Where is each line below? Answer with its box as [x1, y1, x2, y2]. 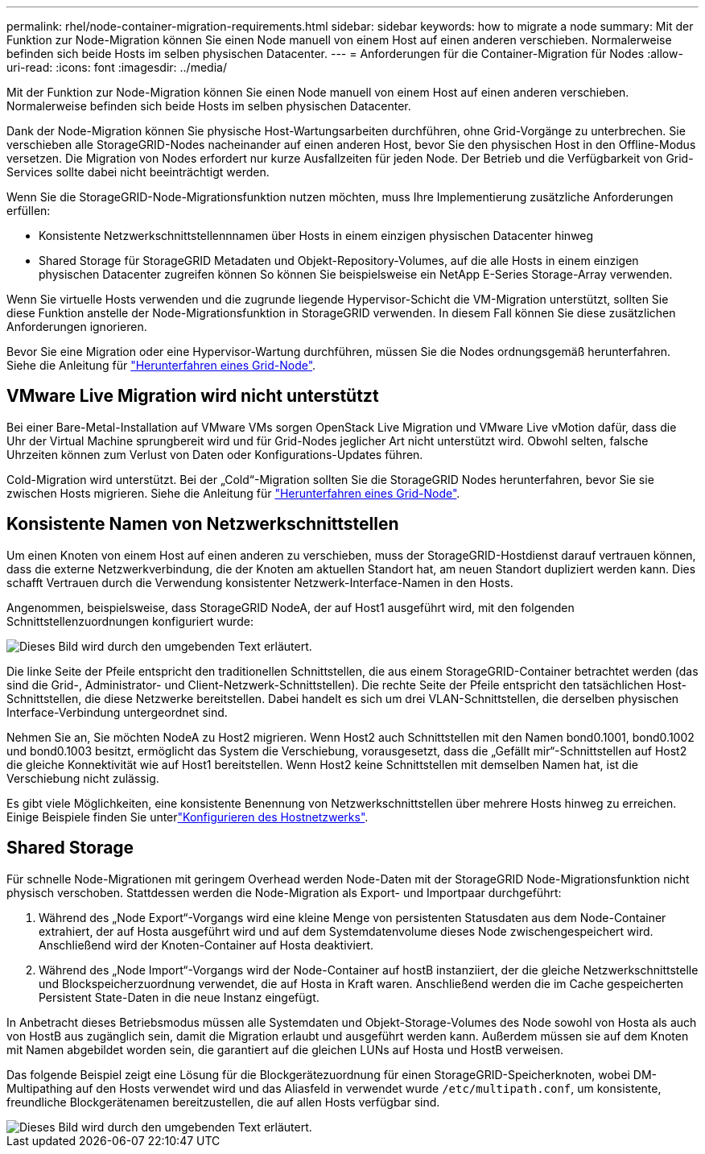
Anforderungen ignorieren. [6, 320, 147, 333]
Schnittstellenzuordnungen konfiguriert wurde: [6, 614, 254, 628]
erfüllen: [6, 204, 51, 217]
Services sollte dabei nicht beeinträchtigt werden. [6, 165, 270, 179]
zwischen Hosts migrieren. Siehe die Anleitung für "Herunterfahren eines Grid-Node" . [6, 486, 460, 500]
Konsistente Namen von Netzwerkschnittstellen [6, 514, 399, 535]
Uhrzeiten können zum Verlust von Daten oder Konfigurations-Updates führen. [6, 447, 423, 461]
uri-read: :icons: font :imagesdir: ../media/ [6, 60, 227, 74]
